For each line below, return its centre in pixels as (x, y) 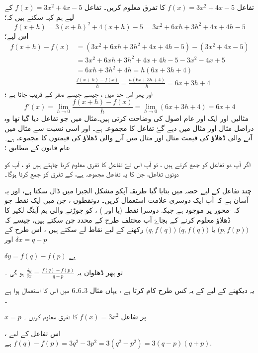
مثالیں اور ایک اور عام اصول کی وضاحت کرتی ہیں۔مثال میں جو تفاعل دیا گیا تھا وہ (127, 118)
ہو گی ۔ (14, 272)
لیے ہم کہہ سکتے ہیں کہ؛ (40, 17)
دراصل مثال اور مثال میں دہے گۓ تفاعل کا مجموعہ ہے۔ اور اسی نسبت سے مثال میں (129, 128)
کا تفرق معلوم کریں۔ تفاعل (125, 7)
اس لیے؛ (17, 35)
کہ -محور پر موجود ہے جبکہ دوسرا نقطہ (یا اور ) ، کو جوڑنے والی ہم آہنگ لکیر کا (122, 209)
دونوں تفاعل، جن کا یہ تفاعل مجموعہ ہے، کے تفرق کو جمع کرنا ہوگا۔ (92, 174)
